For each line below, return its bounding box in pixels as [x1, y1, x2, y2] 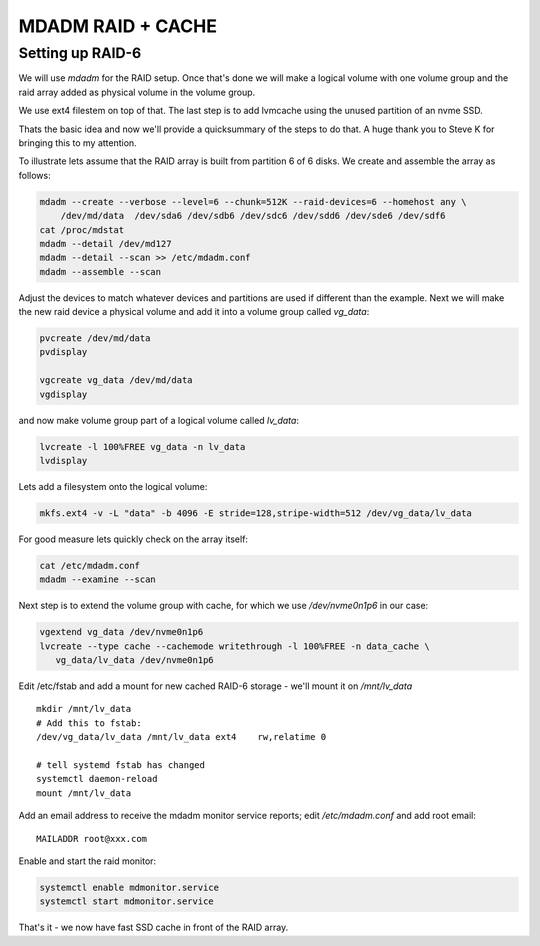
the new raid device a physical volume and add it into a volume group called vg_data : [18, 306, 370, 318]
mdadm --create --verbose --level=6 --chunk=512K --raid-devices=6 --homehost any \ [39, 196, 467, 207]
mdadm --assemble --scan [39, 266, 162, 277]
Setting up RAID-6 [18, 44, 142, 62]
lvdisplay [39, 455, 88, 466]
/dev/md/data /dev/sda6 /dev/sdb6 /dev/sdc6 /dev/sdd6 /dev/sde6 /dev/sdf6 [60, 210, 446, 222]
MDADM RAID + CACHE [18, 15, 217, 37]
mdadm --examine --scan [39, 574, 157, 585]
